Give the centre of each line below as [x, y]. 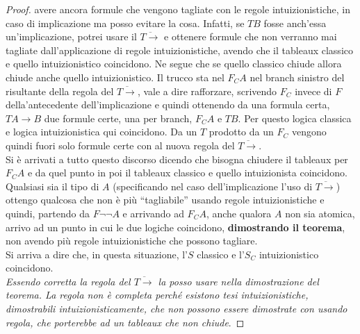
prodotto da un [241, 132]
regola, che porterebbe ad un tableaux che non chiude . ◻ [125, 322]
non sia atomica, [320, 213]
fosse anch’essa [295, 23]
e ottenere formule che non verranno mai [251, 36]
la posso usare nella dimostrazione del [238, 281]
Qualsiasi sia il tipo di [52, 186]
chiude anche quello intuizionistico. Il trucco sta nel [115, 77]
